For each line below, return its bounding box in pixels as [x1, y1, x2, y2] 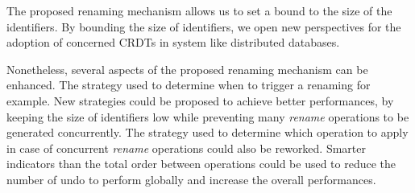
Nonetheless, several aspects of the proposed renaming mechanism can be [6, 60, 368, 77]
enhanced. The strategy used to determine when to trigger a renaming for [6, 76, 371, 93]
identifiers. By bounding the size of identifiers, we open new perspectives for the [6, 18, 401, 35]
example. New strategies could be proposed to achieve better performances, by [6, 92, 394, 109]
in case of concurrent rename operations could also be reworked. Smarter [6, 139, 367, 156]
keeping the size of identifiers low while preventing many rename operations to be [6, 108, 409, 125]
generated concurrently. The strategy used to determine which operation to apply [6, 124, 409, 141]
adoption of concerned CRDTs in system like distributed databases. [6, 34, 340, 51]
